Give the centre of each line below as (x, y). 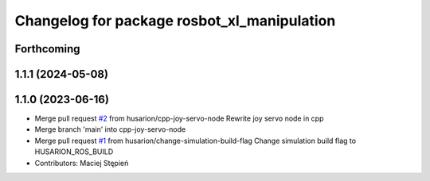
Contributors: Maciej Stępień (82, 163)
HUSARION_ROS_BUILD (74, 152)
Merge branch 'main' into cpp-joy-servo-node (110, 129)
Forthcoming (47, 49)
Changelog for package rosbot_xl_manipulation (175, 21)
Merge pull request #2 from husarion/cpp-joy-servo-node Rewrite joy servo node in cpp (179, 118)
